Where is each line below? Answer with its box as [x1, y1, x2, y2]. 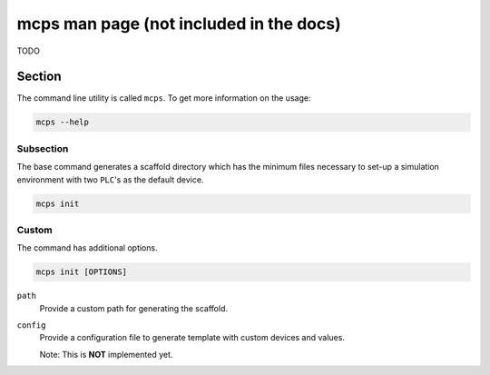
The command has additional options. [16, 242, 158, 253]
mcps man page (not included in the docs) [16, 14, 341, 34]
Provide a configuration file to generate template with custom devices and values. [39, 332, 345, 343]
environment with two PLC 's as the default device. [16, 173, 204, 185]
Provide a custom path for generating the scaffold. [39, 302, 229, 313]
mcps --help [35, 117, 90, 127]
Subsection [16, 142, 69, 154]
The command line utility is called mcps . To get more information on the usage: [16, 93, 311, 104]
